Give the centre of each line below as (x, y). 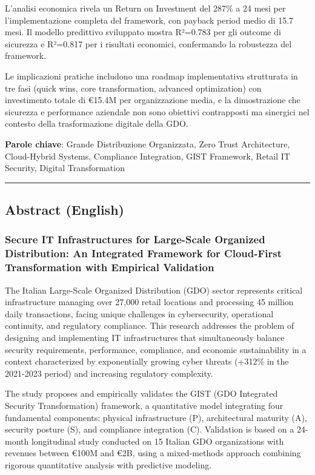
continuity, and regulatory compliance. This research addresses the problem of (150, 325)
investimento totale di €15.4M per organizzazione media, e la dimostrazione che (153, 100)
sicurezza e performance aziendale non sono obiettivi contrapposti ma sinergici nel (157, 111)
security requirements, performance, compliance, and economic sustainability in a (156, 349)
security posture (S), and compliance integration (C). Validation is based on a (150, 429)
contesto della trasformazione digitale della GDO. (97, 123)
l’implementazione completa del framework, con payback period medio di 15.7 (149, 20)
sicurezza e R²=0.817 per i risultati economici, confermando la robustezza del (148, 43)
